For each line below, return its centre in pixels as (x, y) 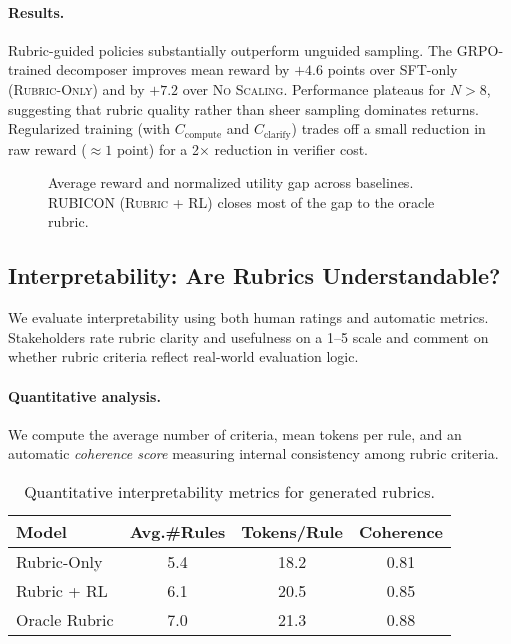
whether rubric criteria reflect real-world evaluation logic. (183, 356)
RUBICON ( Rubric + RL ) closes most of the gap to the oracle (241, 201)
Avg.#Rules (177, 531)
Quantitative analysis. (84, 395)
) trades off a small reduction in (388, 128)
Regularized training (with (89, 128)
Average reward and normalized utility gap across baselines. (231, 182)
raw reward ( (47, 148)
